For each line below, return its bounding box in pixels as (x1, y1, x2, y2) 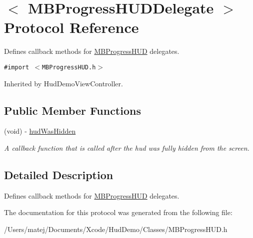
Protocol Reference (4, 17, 139, 37)
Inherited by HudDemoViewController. (4, 78, 123, 88)
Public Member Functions (4, 102, 141, 118)
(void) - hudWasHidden (4, 126, 76, 136)
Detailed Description (4, 167, 113, 182)
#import (4, 63, 29, 71)
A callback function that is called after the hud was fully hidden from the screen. (4, 142, 249, 153)
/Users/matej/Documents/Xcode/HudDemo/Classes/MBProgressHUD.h (4, 224, 227, 234)
